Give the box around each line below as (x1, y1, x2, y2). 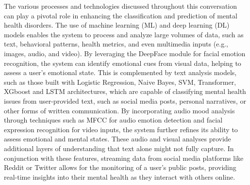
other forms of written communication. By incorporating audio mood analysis (4, 105, 235, 115)
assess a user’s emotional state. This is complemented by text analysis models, (4, 67, 237, 77)
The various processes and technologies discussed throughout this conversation (4, 1, 237, 11)
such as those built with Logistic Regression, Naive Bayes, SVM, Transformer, (4, 77, 236, 87)
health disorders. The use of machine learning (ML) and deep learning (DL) (4, 20, 230, 30)
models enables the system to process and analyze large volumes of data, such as (4, 29, 244, 39)
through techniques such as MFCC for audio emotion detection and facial (4, 115, 223, 125)
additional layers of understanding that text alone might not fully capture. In (4, 143, 234, 153)
